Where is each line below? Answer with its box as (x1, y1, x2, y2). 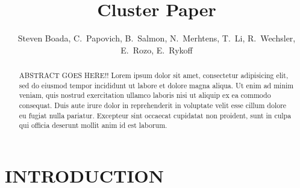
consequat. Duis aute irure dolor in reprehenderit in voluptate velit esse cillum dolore (19, 100, 287, 111)
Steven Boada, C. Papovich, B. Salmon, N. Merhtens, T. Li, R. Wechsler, (17, 32, 296, 44)
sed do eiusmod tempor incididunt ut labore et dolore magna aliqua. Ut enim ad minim (19, 80, 294, 90)
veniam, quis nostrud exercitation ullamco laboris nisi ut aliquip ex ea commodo (19, 90, 271, 100)
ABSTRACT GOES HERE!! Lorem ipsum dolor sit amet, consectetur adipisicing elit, (19, 70, 289, 80)
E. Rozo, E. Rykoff (120, 43, 193, 56)
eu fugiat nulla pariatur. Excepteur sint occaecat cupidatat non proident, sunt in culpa (19, 110, 292, 120)
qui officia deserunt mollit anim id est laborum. (19, 120, 167, 130)
